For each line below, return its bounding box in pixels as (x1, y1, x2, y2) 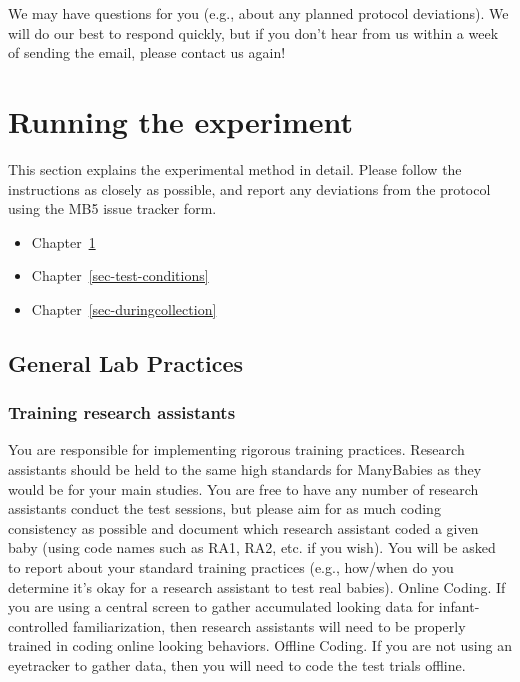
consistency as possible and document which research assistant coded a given (8, 517, 479, 538)
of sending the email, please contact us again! (8, 42, 286, 63)
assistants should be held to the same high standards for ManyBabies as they (8, 459, 482, 480)
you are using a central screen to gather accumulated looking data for (8, 596, 435, 617)
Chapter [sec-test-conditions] (31, 265, 209, 286)
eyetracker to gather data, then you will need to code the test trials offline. (8, 655, 466, 675)
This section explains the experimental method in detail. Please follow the (8, 158, 462, 179)
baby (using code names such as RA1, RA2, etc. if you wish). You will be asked (8, 537, 496, 558)
